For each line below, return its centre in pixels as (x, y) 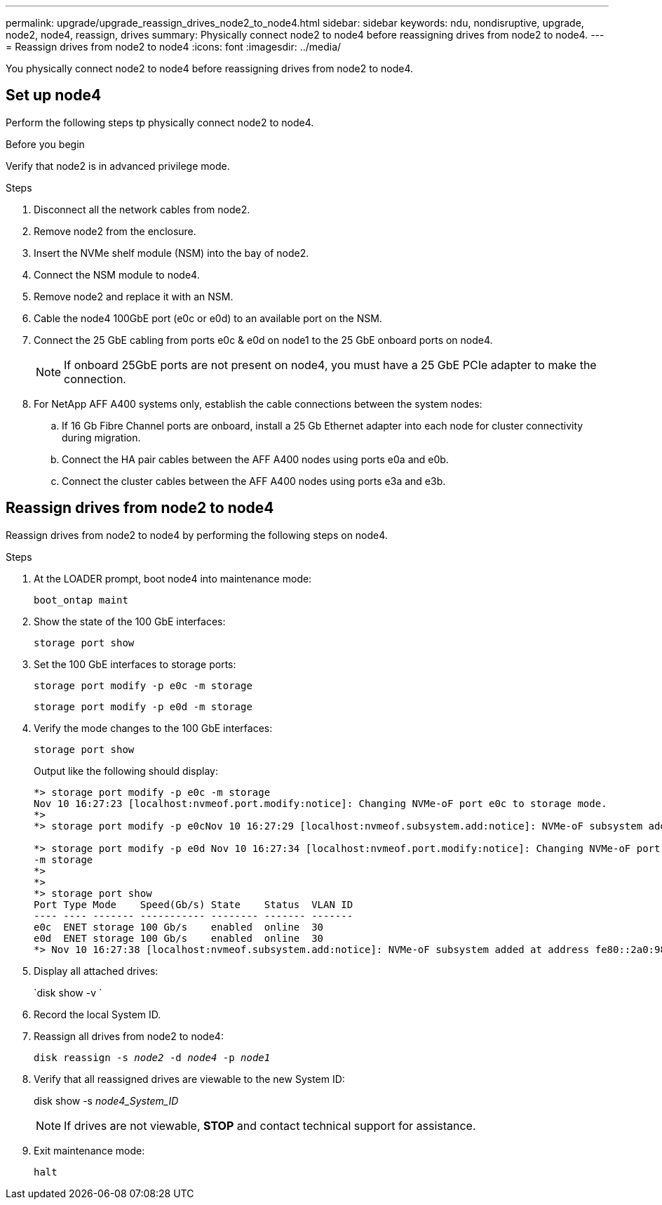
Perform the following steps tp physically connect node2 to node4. (160, 122)
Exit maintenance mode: (89, 1150)
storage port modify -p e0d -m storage (143, 706)
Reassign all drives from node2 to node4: (129, 1036)
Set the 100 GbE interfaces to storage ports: (135, 664)
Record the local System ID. (97, 1014)
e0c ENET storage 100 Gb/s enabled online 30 (179, 927)
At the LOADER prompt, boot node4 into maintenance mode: (173, 578)
